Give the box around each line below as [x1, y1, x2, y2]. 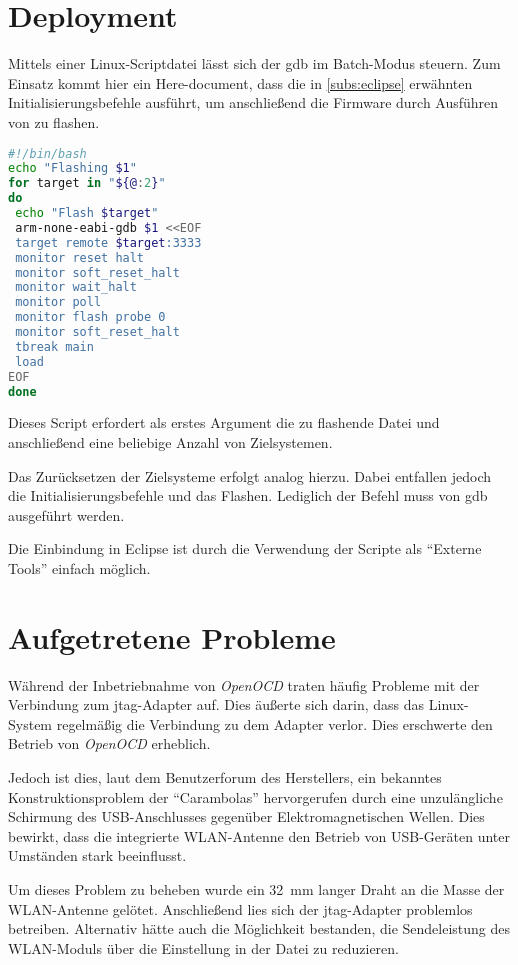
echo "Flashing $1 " [8, 161, 137, 176]
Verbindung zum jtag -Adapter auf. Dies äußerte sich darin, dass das [8, 694, 425, 715]
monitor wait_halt [15, 280, 137, 295]
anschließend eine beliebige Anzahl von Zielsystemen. [8, 431, 333, 452]
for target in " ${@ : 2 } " [8, 176, 166, 191]
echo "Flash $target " [15, 206, 159, 220]
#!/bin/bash [8, 146, 87, 161]
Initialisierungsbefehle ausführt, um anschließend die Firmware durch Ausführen [8, 92, 499, 113]
